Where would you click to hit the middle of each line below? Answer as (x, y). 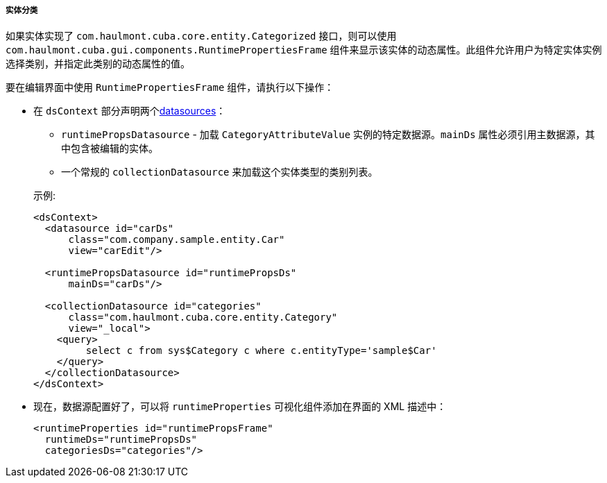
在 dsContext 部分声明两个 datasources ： (130, 111)
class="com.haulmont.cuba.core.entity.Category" (203, 317)
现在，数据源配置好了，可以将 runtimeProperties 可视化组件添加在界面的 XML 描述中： (240, 407)
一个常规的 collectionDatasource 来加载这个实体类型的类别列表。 (220, 172)
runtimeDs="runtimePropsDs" (121, 440)
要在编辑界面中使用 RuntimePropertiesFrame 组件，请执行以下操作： (170, 87)
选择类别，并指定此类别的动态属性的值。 (98, 64)
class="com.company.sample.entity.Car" (177, 240)
